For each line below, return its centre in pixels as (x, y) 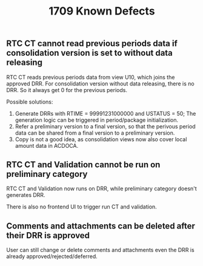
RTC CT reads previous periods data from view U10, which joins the (91, 77)
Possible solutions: (30, 102)
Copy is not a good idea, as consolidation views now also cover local (101, 139)
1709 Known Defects (102, 11)
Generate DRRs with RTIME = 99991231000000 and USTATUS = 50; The (105, 113)
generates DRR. (26, 195)
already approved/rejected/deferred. (52, 256)
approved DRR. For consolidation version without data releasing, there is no (101, 84)
